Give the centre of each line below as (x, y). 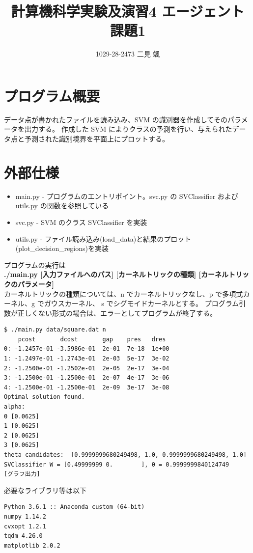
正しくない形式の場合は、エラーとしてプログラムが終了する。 (117, 313)
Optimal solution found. (44, 397)
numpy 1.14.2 (25, 516)
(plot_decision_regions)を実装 (62, 248)
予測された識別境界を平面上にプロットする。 (97, 139)
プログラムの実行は (35, 264)
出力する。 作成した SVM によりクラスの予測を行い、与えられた (128, 129)
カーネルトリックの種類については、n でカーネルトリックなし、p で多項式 (124, 293)
